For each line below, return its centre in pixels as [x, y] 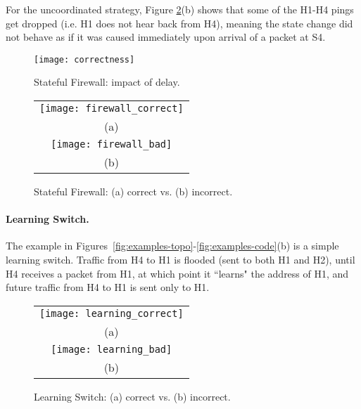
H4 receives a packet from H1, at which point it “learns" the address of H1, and [177, 273]
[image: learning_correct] [112, 313]
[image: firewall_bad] [112, 144]
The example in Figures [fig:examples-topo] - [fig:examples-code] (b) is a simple [172, 246]
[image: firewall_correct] [112, 109]
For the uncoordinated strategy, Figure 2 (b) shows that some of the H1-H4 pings [180, 9]
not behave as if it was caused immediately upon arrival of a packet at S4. [166, 37]
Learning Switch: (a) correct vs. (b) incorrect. [132, 396]
